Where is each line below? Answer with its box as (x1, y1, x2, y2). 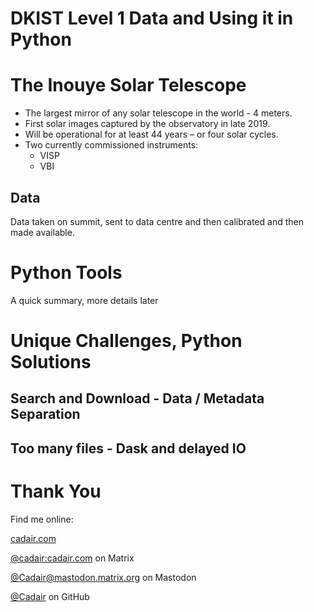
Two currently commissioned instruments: (24, 139, 199, 151)
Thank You (10, 480, 102, 503)
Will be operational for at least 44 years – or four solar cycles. (24, 128, 279, 141)
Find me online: (10, 513, 74, 525)
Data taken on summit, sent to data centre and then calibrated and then (10, 215, 304, 227)
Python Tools (10, 262, 123, 284)
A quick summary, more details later (10, 294, 159, 306)
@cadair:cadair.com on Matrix (10, 552, 135, 564)
